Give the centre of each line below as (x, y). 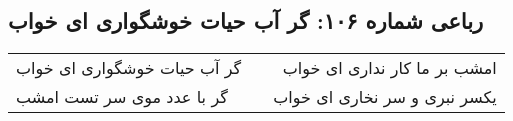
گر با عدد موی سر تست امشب (122, 97)
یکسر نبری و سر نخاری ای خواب (385, 97)
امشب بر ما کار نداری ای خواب (389, 68)
